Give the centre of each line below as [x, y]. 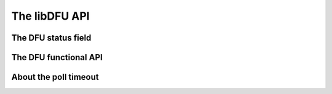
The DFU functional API [57, 57]
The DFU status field [51, 38]
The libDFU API [50, 16]
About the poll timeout [55, 77]
